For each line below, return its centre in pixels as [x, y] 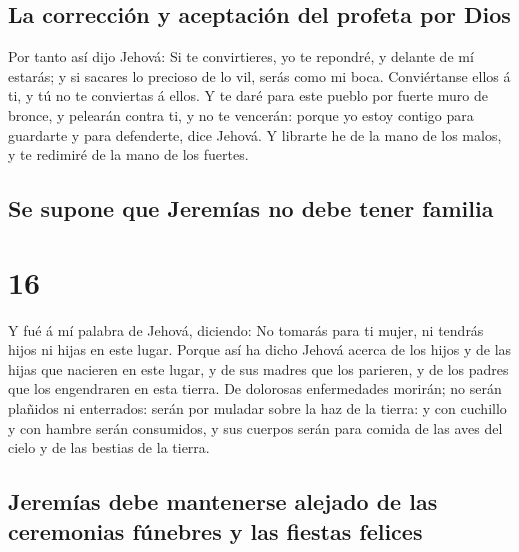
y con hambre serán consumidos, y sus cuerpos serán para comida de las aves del [255, 427]
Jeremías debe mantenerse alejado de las [223, 501]
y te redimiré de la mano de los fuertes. [128, 154]
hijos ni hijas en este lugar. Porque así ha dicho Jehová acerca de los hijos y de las [260, 349]
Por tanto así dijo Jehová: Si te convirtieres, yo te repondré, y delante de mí [241, 56]
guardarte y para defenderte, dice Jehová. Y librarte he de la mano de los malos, [255, 134]
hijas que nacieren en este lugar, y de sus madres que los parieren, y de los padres [258, 368]
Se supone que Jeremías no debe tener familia [251, 208]
